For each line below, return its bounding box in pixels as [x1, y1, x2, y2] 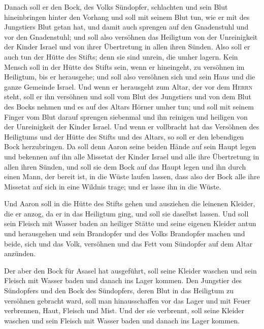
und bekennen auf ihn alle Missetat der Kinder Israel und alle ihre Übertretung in [4, 151, 259, 161]
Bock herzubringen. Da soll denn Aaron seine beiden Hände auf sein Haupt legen [4, 141, 256, 152]
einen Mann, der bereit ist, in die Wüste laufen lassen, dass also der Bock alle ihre [4, 171, 260, 182]
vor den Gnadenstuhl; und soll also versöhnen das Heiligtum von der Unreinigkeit [4, 31, 258, 42]
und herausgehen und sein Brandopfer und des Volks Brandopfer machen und [4, 228, 245, 239]
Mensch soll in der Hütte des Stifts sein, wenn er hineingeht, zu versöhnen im [4, 61, 245, 72]
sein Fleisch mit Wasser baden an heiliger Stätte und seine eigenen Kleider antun [4, 218, 256, 229]
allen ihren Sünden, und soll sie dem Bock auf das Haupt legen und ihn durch [4, 161, 246, 172]
